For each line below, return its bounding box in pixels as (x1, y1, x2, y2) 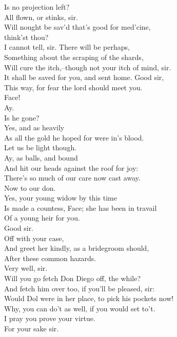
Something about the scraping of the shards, (4, 51, 144, 62)
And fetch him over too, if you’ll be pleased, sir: (4, 283, 155, 293)
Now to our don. (4, 182, 56, 193)
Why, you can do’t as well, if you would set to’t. (4, 303, 155, 313)
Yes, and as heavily (4, 122, 65, 133)
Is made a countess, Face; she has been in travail (4, 202, 157, 213)
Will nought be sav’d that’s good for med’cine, (4, 22, 151, 32)
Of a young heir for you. (4, 212, 80, 223)
